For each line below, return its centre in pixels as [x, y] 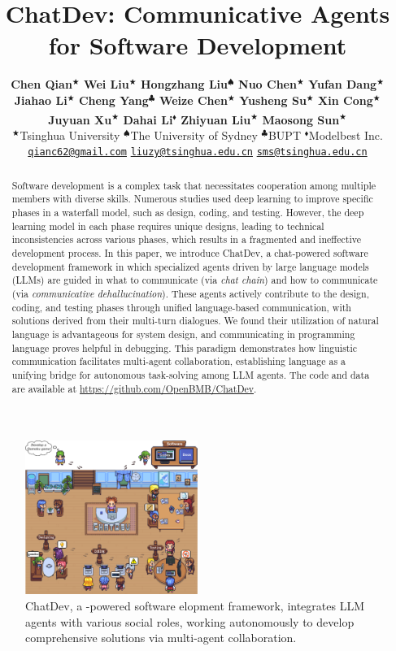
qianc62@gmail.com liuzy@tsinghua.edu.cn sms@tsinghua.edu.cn [198, 152]
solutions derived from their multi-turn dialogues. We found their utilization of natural [195, 321]
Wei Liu [107, 84]
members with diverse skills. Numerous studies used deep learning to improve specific [192, 199]
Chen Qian [41, 84]
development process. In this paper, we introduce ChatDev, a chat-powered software [190, 253]
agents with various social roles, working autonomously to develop [190, 621]
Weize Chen [193, 100]
